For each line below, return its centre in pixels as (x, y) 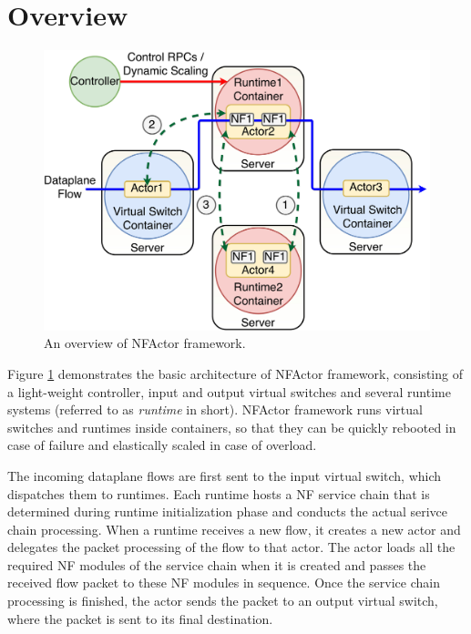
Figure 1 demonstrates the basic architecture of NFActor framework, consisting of (235, 373)
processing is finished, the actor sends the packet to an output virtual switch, (223, 601)
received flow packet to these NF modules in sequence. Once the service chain (224, 583)
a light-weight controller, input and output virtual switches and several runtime (229, 391)
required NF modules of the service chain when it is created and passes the (217, 564)
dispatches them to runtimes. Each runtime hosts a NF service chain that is (219, 493)
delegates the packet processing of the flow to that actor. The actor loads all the (231, 547)
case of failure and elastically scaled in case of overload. (162, 445)
